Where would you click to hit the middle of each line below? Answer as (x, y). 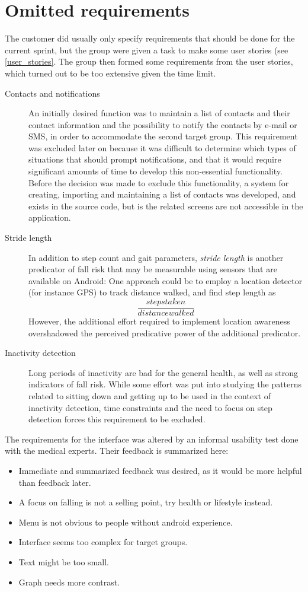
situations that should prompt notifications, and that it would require (155, 159)
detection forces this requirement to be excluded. (117, 419)
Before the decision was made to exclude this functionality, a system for (159, 182)
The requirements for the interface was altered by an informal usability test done (152, 439)
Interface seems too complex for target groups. (103, 542)
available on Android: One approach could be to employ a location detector (166, 280)
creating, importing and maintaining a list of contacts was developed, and (162, 194)
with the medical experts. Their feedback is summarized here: (117, 451)
